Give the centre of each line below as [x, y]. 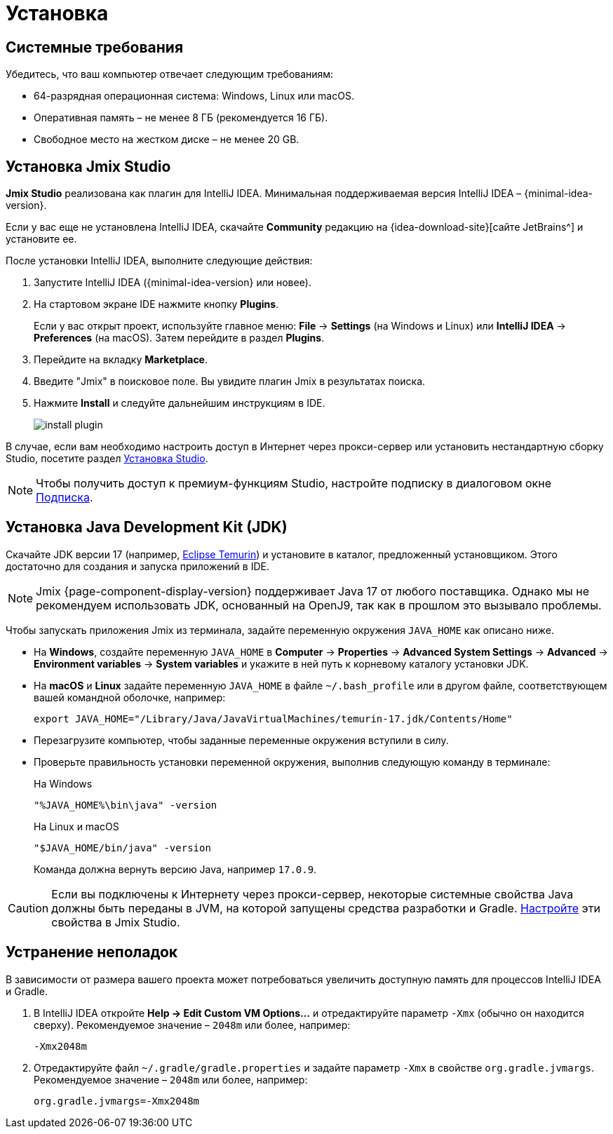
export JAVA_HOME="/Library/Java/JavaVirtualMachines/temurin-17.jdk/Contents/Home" [273, 718]
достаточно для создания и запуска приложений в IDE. [137, 566]
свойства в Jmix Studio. [116, 922]
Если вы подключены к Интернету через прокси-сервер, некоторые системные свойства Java [312, 894]
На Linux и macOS [76, 826]
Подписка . [65, 498]
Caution [28, 908]
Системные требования [95, 47]
